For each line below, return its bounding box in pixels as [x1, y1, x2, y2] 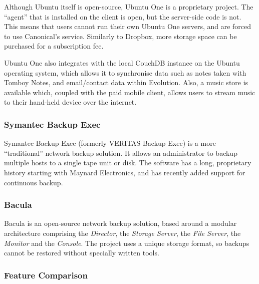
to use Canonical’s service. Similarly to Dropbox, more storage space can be [4, 31, 237, 41]
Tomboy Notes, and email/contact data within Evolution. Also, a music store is [4, 77, 248, 88]
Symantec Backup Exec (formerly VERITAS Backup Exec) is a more [4, 138, 216, 148]
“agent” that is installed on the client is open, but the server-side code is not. [4, 11, 241, 22]
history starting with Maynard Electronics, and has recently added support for [4, 167, 245, 177]
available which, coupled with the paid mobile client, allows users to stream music [4, 87, 255, 97]
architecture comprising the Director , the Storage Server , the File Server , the [4, 227, 241, 238]
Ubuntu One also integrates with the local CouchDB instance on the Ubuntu [4, 57, 240, 68]
